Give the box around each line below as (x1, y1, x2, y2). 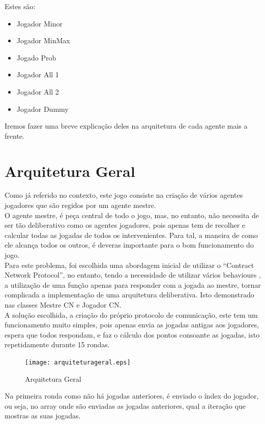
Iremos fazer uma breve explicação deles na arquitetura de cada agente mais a (5, 120, 248, 131)
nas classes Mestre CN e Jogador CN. (5, 299, 122, 310)
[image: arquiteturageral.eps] (25, 358, 131, 366)
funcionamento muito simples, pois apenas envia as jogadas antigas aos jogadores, (5, 319, 259, 330)
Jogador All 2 (16, 86, 59, 97)
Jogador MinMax (16, 35, 70, 46)
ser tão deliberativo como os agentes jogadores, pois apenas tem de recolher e (5, 220, 246, 230)
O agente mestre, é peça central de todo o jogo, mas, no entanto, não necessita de (5, 209, 259, 220)
